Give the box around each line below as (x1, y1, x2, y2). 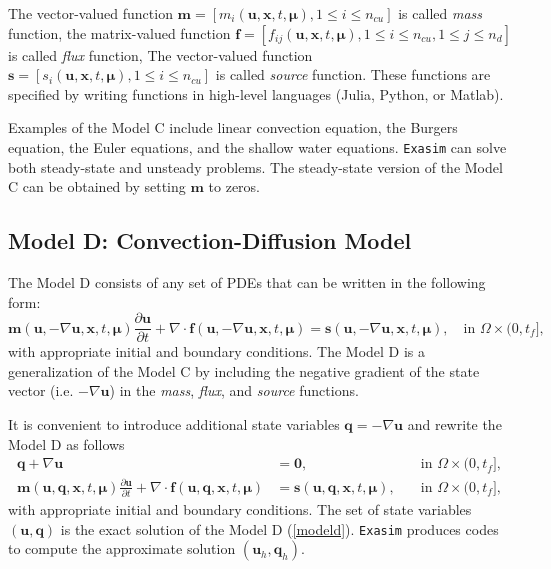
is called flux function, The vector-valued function (8, 44, 313, 65)
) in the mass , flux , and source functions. (109, 380, 359, 401)
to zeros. (208, 176, 260, 197)
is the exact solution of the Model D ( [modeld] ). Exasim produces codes (60, 518, 499, 539)
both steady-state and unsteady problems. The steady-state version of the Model (8, 156, 503, 177)
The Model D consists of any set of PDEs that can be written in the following (8, 272, 486, 293)
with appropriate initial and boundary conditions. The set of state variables (8, 499, 472, 520)
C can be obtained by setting (8, 176, 186, 197)
